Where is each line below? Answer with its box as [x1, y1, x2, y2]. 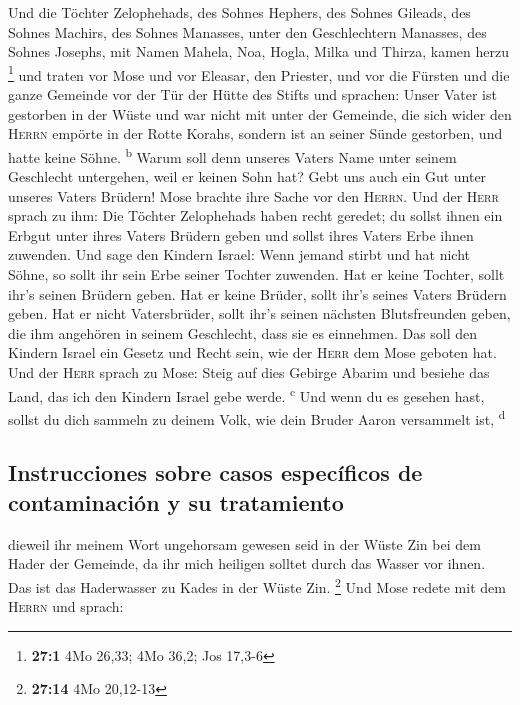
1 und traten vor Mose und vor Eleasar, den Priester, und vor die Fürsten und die [8, 61, 510, 85]
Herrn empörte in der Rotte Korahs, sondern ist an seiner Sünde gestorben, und [8, 123, 503, 144]
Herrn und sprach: [8, 596, 124, 617]
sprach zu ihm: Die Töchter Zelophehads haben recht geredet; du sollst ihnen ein [8, 205, 503, 226]
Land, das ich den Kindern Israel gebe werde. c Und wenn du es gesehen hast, [8, 382, 485, 406]
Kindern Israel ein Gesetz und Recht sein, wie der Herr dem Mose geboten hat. [8, 342, 497, 363]
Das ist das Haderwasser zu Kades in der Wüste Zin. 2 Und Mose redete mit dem [8, 573, 506, 597]
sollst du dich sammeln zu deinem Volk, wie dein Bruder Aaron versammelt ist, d [8, 405, 506, 429]
